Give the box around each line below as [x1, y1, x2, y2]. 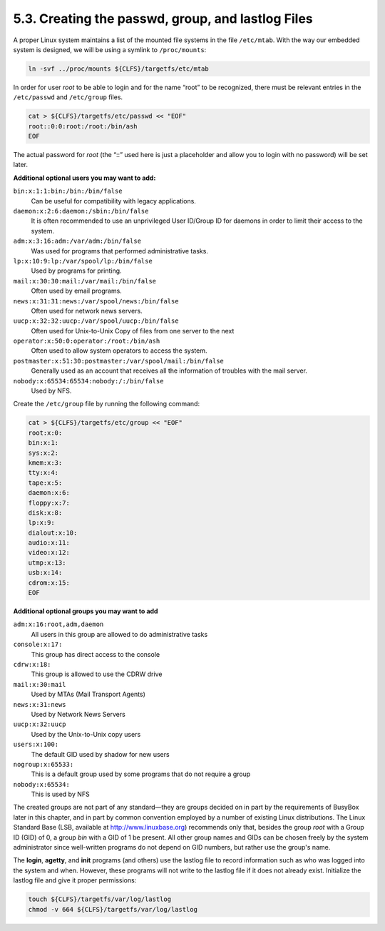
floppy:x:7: [28, 498, 71, 507]
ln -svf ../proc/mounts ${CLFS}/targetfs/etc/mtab [28, 64, 210, 73]
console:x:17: [13, 640, 63, 649]
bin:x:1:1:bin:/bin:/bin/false [13, 187, 123, 196]
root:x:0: [28, 428, 63, 437]
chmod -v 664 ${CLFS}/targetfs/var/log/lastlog [28, 905, 197, 913]
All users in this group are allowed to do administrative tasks [31, 630, 208, 638]
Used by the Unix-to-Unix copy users [31, 730, 141, 738]
